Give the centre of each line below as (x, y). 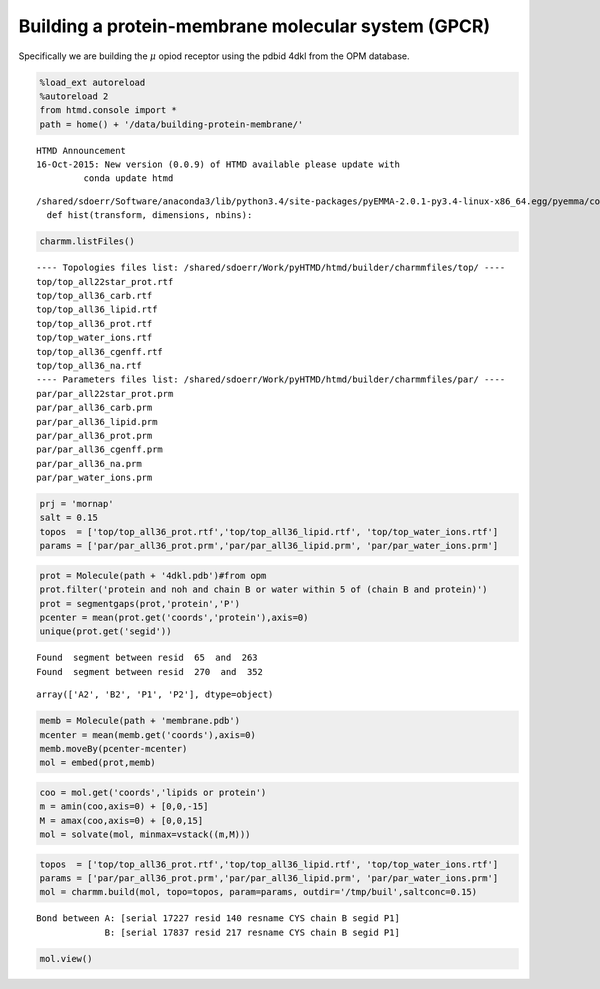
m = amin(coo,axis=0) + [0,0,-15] (124, 806)
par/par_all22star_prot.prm (105, 393)
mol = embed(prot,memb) (98, 763)
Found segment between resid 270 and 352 (150, 671)
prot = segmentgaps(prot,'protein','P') (139, 603)
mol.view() (66, 958)
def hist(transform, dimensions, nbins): (149, 215)
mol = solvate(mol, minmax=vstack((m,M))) (145, 834)
